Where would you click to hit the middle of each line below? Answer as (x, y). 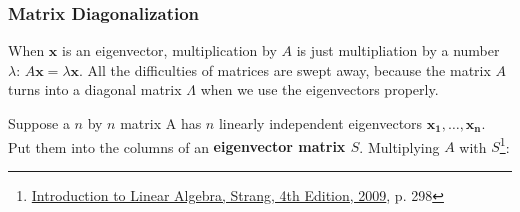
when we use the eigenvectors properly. (319, 89)
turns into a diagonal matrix (95, 89)
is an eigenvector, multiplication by (169, 50)
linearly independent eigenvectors (320, 123)
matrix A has (161, 123)
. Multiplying (399, 146)
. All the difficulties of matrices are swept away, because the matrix (285, 69)
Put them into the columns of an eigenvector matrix (177, 146)
